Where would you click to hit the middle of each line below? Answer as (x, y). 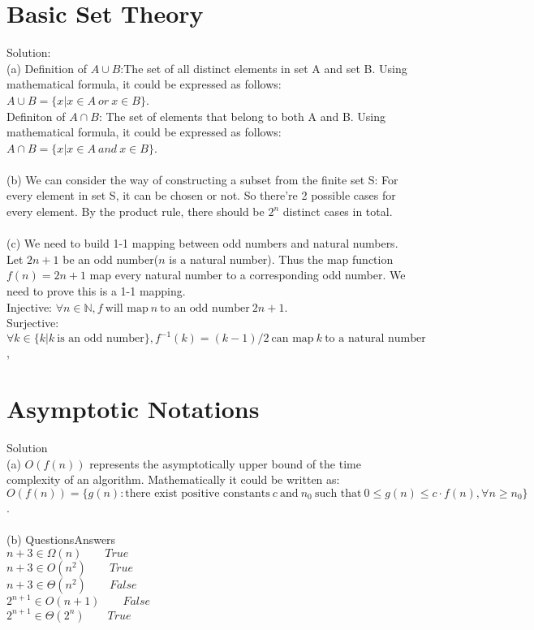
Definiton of (36, 116)
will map (127, 308)
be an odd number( (111, 259)
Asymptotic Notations (133, 409)
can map (293, 339)
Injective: (29, 306)
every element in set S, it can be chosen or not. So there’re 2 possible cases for (201, 195)
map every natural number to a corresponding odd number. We (248, 275)
